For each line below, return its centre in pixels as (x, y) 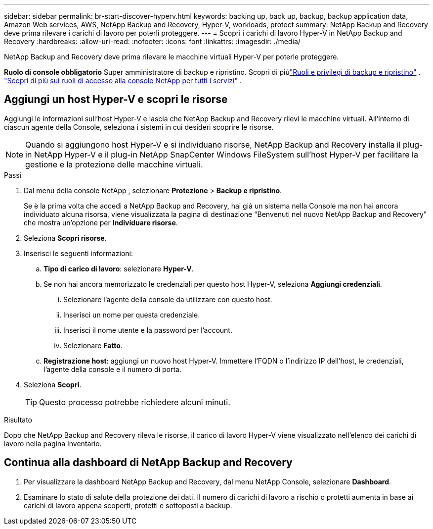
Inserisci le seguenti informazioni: (78, 253)
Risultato (18, 420)
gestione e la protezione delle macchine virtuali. (114, 164)
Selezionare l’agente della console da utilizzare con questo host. (168, 299)
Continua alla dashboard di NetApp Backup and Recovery (148, 463)
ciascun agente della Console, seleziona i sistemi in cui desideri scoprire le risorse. (139, 127)
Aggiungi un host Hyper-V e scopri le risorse (116, 100)
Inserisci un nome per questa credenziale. (132, 315)
